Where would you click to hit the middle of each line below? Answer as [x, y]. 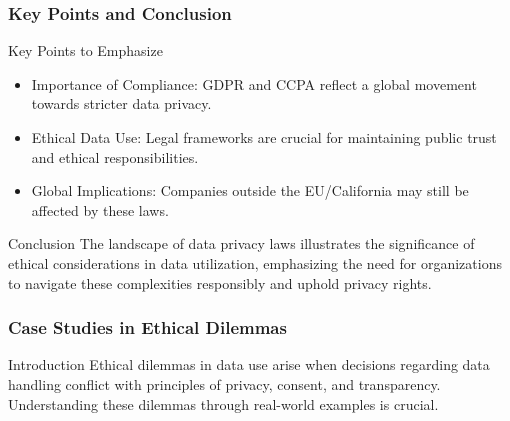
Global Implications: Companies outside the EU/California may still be [250, 190]
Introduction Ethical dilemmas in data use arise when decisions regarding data [249, 364]
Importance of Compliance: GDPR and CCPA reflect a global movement [254, 83]
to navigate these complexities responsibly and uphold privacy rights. [220, 282]
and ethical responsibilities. [115, 156]
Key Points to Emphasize [85, 50]
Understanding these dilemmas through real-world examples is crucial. [223, 403]
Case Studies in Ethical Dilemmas [147, 327]
